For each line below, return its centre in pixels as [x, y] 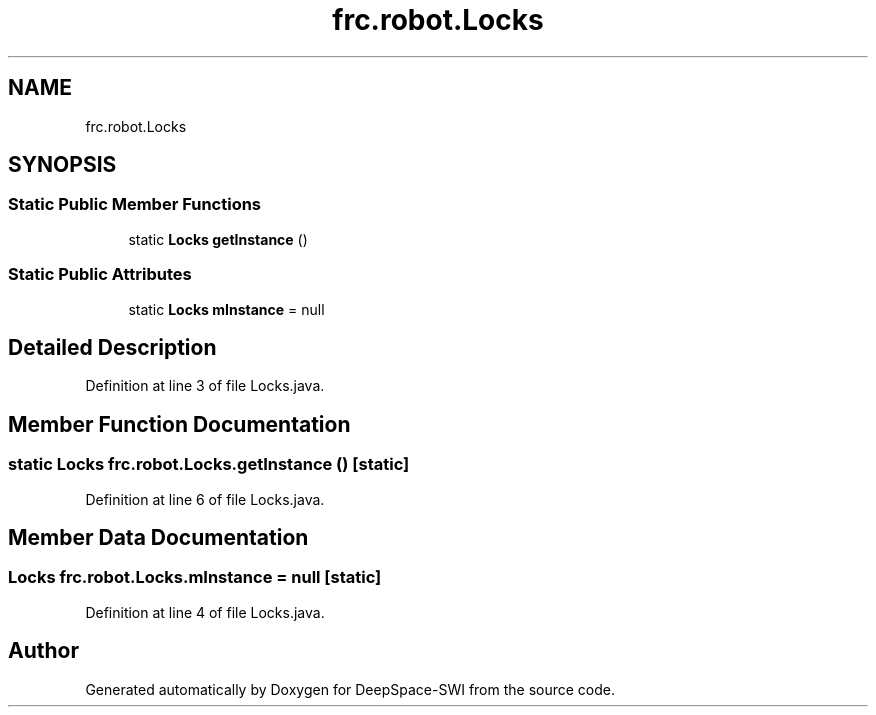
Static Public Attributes [100, 274]
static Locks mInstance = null [226, 309]
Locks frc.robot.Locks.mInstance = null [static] [195, 577]
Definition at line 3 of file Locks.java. [205, 386]
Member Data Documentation [158, 538]
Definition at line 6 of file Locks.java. [205, 499]
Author [43, 651]
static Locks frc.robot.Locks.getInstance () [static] [209, 464]
